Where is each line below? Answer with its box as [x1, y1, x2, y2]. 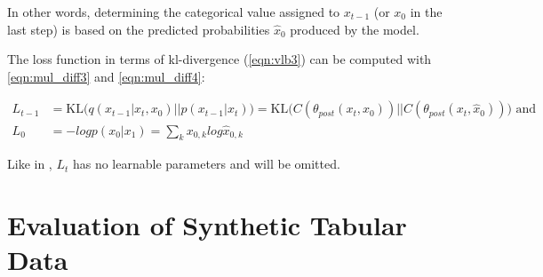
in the [410, 3, 443, 20]
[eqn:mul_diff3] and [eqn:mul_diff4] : [7, 67, 205, 85]
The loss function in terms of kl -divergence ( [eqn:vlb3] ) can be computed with [7, 50, 432, 68]
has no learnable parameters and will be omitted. [72, 154, 340, 173]
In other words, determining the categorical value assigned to [7, 3, 340, 20]
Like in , [7, 154, 52, 173]
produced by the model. [290, 20, 419, 38]
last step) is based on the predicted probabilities [7, 20, 270, 38]
